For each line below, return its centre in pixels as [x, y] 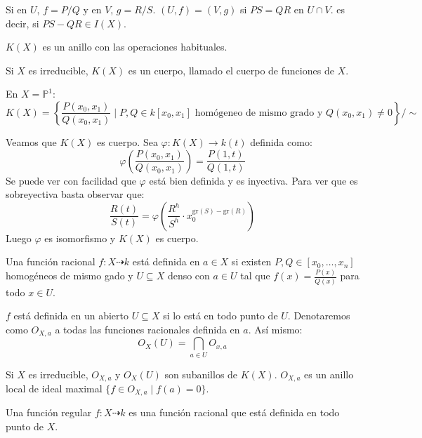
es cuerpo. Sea [127, 141]
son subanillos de [201, 374]
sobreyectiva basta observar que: [75, 194]
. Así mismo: [275, 329]
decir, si [22, 23]
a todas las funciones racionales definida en [147, 329]
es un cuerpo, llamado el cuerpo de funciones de [231, 70]
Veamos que [31, 141]
